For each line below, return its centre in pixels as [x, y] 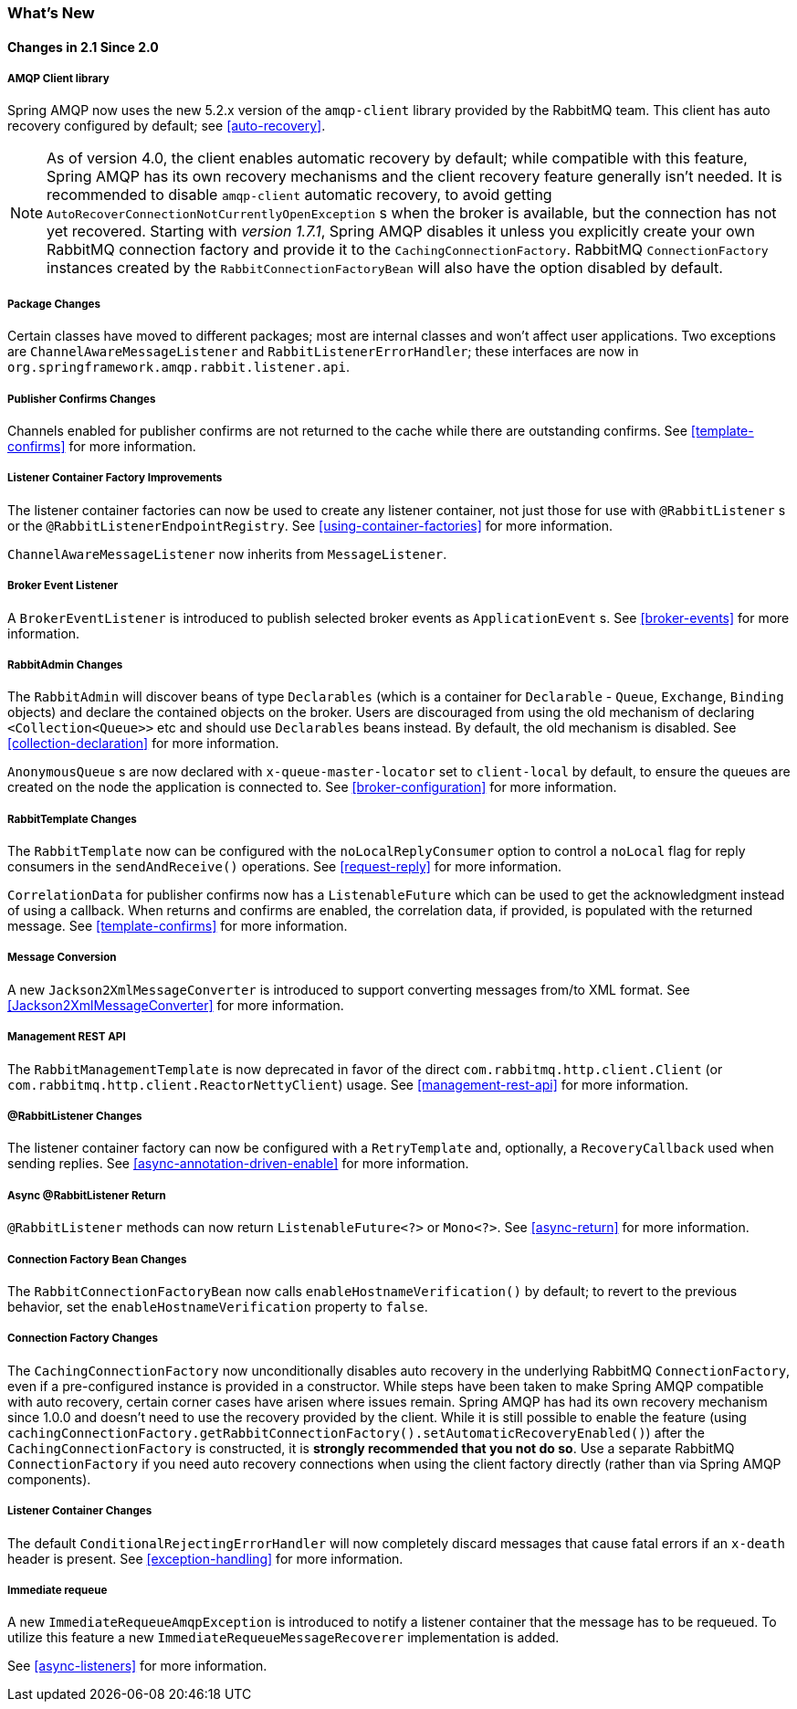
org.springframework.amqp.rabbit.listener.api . [178, 367]
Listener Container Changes [80, 1511]
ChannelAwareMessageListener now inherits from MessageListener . [227, 554]
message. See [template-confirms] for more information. [178, 926]
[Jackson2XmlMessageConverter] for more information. [176, 1005]
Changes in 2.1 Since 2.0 [83, 47]
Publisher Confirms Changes [82, 399]
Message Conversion [62, 958]
